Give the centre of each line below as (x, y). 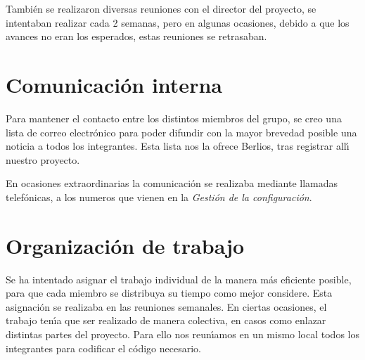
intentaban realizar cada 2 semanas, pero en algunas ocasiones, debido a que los (178, 22)
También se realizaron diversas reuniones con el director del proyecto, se (161, 8)
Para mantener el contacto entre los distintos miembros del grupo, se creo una (174, 118)
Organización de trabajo (125, 245)
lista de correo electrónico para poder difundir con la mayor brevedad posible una (181, 132)
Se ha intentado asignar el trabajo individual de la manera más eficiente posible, (179, 279)
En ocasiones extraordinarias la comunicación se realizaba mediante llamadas (172, 183)
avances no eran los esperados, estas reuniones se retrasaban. (136, 36)
